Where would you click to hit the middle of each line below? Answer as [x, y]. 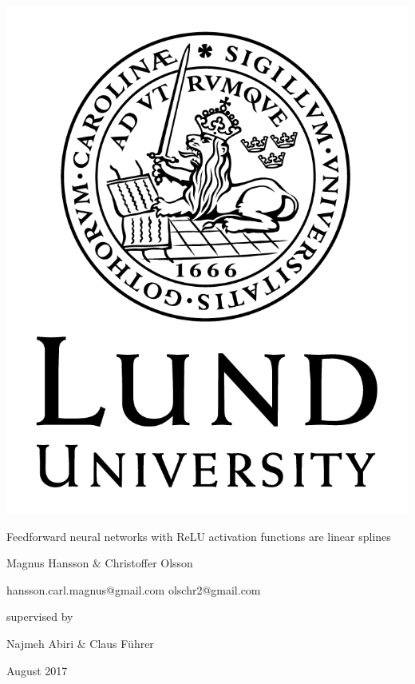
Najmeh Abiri [40, 643]
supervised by [40, 616]
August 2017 [37, 670]
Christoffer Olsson [149, 563]
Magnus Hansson [48, 563]
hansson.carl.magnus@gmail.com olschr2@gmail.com [134, 589]
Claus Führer [122, 643]
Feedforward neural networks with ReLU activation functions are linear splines [199, 536]
